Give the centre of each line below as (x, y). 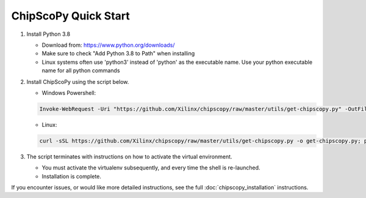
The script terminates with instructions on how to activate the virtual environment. (129, 156)
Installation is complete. (72, 176)
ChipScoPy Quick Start (71, 16)
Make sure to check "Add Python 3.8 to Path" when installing (118, 53)
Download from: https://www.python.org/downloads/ (108, 45)
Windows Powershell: (69, 93)
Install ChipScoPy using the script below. (78, 81)
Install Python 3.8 (48, 34)
